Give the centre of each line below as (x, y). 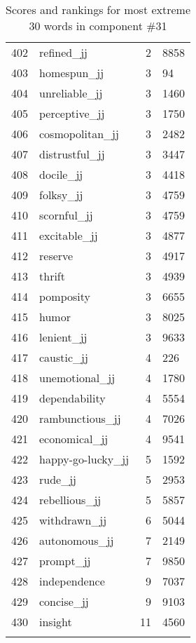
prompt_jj (65, 561)
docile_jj (61, 174)
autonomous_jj (77, 540)
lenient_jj (63, 337)
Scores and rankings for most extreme (98, 9)
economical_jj (74, 439)
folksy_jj (61, 195)
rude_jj (58, 479)
